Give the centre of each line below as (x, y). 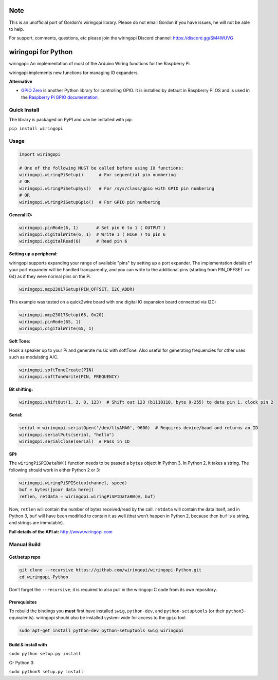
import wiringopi (40, 154)
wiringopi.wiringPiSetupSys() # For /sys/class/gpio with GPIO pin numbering (117, 188)
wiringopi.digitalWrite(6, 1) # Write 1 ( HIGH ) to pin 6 (93, 234)
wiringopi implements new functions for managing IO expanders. (74, 73)
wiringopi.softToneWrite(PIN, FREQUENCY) (69, 377)
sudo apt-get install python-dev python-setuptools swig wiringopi (102, 631)
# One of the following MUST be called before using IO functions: (102, 168)
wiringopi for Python (41, 52)
